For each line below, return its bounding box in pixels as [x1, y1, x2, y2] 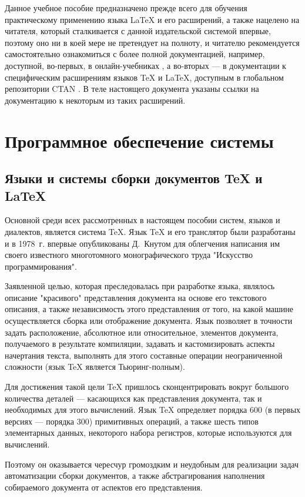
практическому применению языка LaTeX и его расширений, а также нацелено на [5, 13, 300, 25]
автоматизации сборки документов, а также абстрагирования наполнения [5, 469, 265, 482]
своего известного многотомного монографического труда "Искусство [5, 248, 253, 261]
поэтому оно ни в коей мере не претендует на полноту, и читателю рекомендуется [5, 36, 300, 48]
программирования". [5, 260, 77, 272]
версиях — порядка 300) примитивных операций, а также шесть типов [5, 415, 259, 427]
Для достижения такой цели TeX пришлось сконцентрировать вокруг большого [5, 380, 289, 393]
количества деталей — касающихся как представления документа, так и [5, 392, 262, 404]
